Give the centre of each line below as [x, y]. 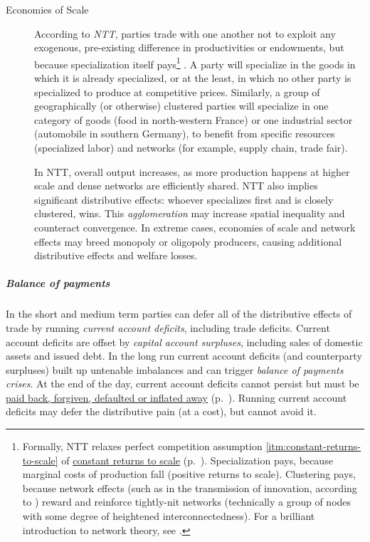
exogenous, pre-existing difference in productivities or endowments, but [189, 47]
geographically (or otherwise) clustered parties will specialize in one [181, 106]
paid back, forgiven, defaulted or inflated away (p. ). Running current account [176, 397]
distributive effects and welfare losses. [116, 255]
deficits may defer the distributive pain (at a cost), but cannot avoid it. [161, 411]
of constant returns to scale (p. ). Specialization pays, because [197, 460]
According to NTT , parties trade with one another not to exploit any [185, 33]
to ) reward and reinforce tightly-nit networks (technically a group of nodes [187, 502]
